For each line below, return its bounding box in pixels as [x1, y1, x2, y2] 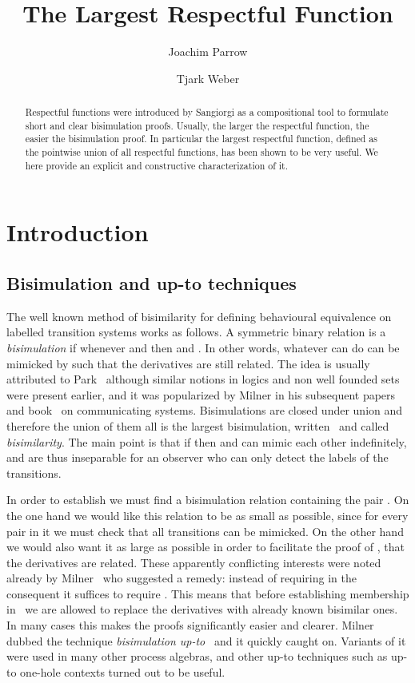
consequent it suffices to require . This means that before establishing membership [6, 585, 409, 602]
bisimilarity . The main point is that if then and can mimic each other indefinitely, [6, 433, 407, 450]
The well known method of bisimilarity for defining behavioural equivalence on [6, 308, 392, 324]
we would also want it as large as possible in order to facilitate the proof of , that [6, 538, 405, 555]
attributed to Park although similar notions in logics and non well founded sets [6, 371, 400, 387]
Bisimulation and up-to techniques [6, 270, 297, 295]
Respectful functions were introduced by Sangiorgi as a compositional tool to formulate [25, 105, 389, 119]
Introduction [6, 216, 149, 248]
